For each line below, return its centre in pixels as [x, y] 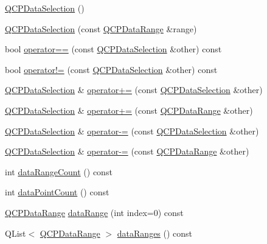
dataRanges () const [155, 233]
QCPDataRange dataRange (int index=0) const [94, 212]
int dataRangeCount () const [59, 171]
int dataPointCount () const [57, 192]
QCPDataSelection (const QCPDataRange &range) [101, 28]
